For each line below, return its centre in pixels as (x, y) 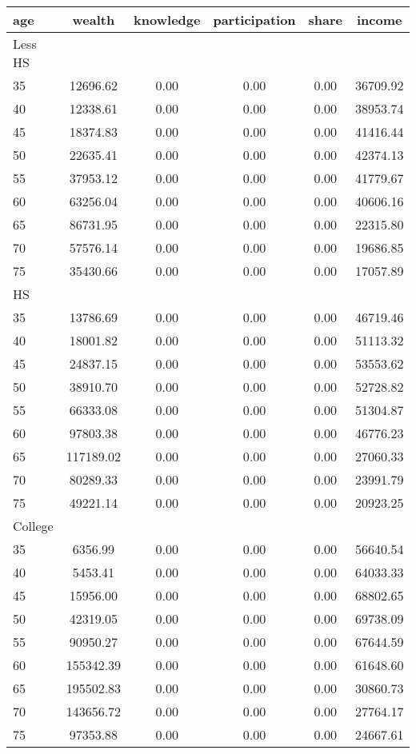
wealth (94, 20)
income (380, 20)
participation (254, 20)
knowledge (167, 20)
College (33, 526)
